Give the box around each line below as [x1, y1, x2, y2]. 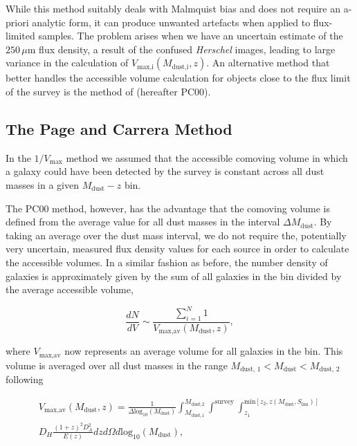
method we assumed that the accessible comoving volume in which [66, 150, 348, 165]
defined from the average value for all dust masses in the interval [6, 214, 280, 229]
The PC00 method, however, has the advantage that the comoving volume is [6, 201, 330, 215]
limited [6, 28, 35, 43]
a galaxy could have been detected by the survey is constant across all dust [6, 164, 324, 178]
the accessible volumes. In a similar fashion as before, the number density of [6, 254, 328, 269]
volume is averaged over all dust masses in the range [6, 357, 228, 372]
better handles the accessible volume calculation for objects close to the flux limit [6, 71, 351, 85]
